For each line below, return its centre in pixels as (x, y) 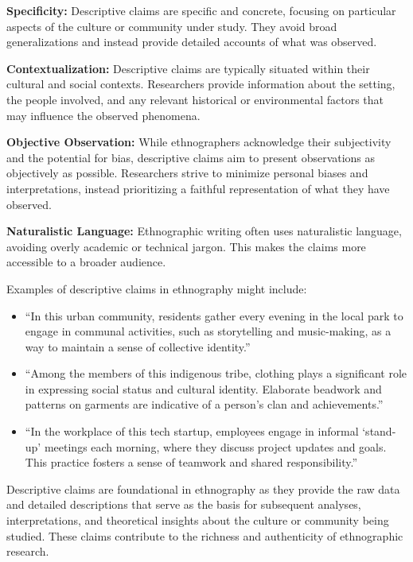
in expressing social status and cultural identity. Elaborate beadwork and (203, 388)
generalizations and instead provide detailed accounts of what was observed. (192, 42)
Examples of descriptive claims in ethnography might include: (157, 288)
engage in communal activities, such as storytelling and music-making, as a (208, 331)
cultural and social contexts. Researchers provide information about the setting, (201, 84)
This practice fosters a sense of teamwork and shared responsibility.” (191, 462)
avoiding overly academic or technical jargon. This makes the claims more (186, 246)
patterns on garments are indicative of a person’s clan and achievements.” (204, 404)
